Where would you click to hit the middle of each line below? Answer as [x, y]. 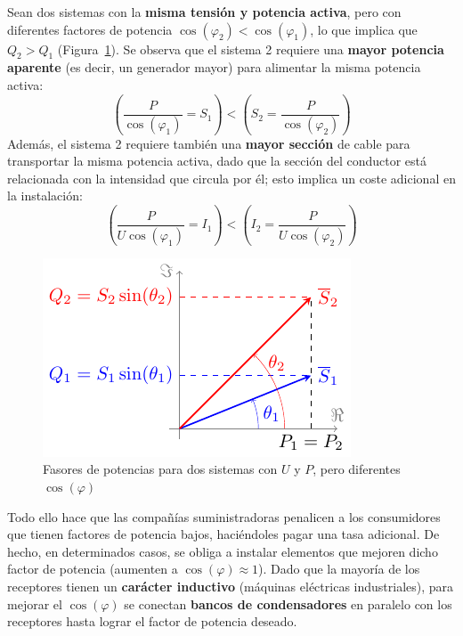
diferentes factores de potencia [90, 29]
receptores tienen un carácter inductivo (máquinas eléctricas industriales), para [231, 586]
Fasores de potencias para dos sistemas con [160, 469]
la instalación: [45, 196]
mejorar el [35, 603]
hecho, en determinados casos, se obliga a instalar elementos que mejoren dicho [223, 551]
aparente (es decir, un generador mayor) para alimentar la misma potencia [214, 67]
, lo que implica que [364, 29]
